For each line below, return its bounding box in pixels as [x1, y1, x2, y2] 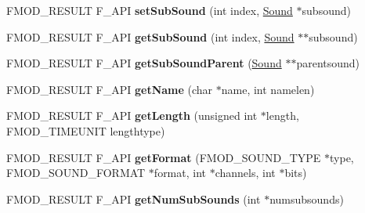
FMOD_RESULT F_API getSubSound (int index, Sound [6, 28, 295, 45]
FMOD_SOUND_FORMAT [6, 164, 146, 181]
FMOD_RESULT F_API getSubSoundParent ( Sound [6, 55, 282, 71]
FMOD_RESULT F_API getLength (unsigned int [6, 107, 258, 124]
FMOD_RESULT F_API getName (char [6, 81, 213, 97]
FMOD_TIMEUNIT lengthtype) [6, 122, 165, 139]
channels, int [215, 164, 276, 181]
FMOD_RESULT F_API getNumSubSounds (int [6, 190, 261, 207]
